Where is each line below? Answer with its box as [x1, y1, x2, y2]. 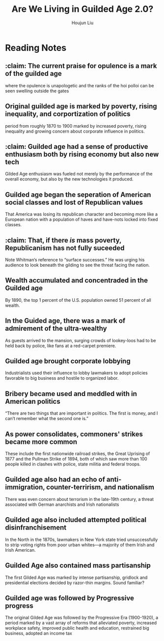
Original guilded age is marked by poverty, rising [5, 102, 157, 110]
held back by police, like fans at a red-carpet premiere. [5, 343, 116, 349]
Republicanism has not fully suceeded [5, 244, 125, 252]
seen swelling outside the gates [5, 88, 69, 94]
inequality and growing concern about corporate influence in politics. [5, 128, 145, 134]
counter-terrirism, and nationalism [46, 483, 155, 492]
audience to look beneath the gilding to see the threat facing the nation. [5, 262, 150, 268]
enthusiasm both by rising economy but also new [5, 150, 159, 158]
